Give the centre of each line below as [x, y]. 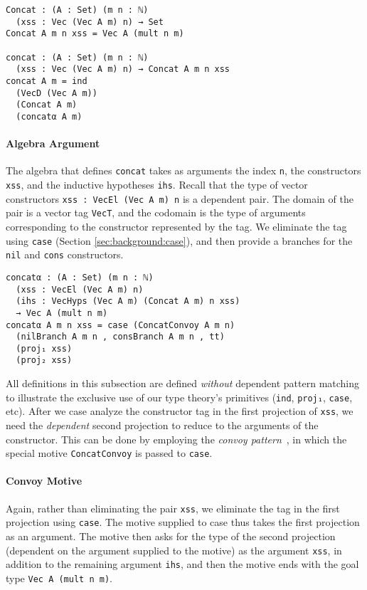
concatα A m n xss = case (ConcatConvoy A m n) [121, 325]
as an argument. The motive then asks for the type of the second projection [171, 536]
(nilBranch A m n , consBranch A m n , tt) [120, 337]
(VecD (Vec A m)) [57, 93]
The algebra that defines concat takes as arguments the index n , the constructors [183, 170]
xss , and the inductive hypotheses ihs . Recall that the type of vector [157, 185]
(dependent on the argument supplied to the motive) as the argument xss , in [174, 550]
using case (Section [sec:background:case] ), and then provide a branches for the [179, 240]
